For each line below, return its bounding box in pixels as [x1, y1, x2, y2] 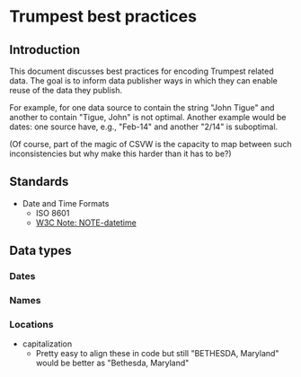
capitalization [22, 338, 73, 349]
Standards [9, 174, 69, 189]
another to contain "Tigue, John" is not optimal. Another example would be [9, 112, 287, 122]
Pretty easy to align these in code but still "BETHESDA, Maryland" [35, 348, 279, 359]
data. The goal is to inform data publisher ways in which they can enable [9, 75, 279, 86]
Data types [9, 243, 72, 259]
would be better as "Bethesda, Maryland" [35, 357, 190, 369]
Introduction [9, 42, 81, 57]
